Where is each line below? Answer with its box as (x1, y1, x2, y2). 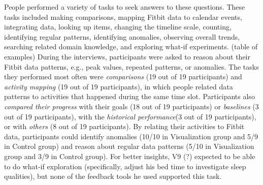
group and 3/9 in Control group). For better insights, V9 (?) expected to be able (4, 150, 255, 161)
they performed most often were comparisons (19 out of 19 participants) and (4, 71, 242, 82)
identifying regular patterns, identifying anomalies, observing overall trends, (4, 31, 240, 42)
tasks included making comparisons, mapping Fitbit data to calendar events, (4, 11, 242, 22)
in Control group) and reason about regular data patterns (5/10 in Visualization (4, 141, 254, 151)
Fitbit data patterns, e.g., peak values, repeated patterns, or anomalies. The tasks (4, 61, 259, 72)
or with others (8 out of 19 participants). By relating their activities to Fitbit (4, 121, 245, 132)
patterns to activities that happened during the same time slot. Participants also (4, 91, 255, 102)
